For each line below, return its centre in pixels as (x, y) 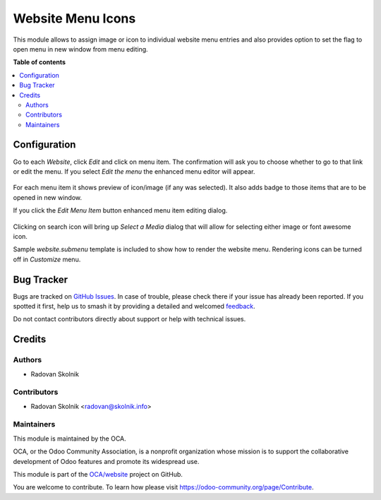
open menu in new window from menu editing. (80, 49)
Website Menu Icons (74, 18)
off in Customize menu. (47, 259)
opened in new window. (48, 197)
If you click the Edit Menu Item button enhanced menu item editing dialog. (120, 210)
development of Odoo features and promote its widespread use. (106, 461)
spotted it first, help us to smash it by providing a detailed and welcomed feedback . (134, 306)
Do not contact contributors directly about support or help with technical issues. (129, 319)
